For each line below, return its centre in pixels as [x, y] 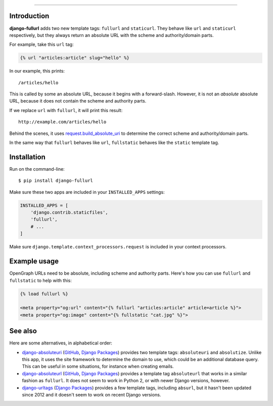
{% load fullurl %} [44, 294]
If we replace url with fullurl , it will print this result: [66, 110]
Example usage [34, 261]
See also [23, 331]
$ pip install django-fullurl [56, 181]
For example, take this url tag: [41, 44]
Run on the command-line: [37, 169]
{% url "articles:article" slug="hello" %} [75, 58]
